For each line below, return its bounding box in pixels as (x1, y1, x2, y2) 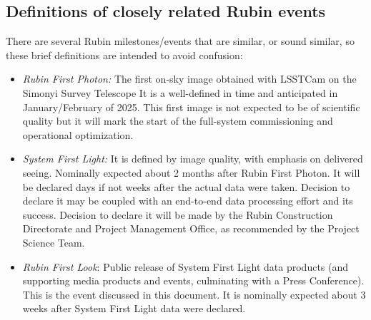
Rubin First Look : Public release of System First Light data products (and (22, 259, 349, 274)
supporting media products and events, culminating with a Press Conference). (22, 273, 365, 288)
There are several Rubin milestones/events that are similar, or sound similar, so (6, 33, 355, 48)
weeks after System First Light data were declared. (22, 301, 246, 316)
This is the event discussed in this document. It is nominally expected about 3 (22, 287, 366, 301)
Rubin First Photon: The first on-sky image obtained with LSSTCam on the (22, 71, 357, 86)
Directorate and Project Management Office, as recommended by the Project (22, 221, 360, 236)
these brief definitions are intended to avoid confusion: (6, 47, 243, 62)
